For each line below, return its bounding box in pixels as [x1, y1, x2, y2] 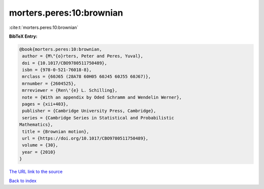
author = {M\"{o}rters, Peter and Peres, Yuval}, [22, 53, 144, 59]
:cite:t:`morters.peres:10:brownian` [9, 24, 79, 30]
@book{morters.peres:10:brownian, [19, 47, 102, 52]
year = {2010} [22, 149, 56, 155]
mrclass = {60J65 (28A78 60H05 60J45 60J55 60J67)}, [22, 74, 151, 79]
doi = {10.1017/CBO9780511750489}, [22, 60, 108, 66]
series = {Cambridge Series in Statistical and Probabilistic [22, 115, 175, 120]
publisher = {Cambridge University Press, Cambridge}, [22, 108, 156, 114]
